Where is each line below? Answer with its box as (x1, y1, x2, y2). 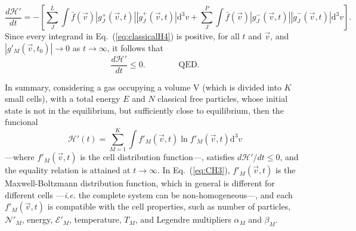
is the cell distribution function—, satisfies (80, 151, 235, 163)
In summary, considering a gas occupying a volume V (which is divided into (5, 80, 281, 93)
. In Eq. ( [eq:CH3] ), (157, 164, 230, 176)
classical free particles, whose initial (157, 92, 288, 105)
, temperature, (69, 213, 122, 226)
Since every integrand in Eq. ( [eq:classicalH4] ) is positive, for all (5, 30, 240, 42)
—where (5, 151, 35, 163)
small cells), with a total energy (5, 92, 120, 105)
